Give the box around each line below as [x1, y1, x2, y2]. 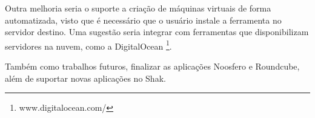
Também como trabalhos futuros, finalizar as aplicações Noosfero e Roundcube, [5, 60, 300, 73]
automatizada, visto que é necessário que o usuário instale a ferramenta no [5, 13, 282, 26]
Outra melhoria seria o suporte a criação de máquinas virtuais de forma [5, 2, 271, 14]
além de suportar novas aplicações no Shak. [5, 71, 166, 84]
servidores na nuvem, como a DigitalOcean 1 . [5, 38, 172, 52]
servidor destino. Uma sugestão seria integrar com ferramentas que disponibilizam [5, 25, 309, 38]
